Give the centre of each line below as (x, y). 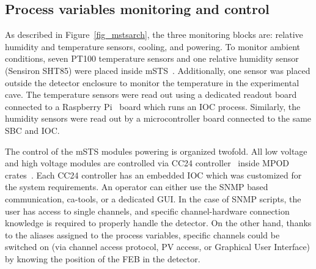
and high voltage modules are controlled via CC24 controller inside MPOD (147, 163)
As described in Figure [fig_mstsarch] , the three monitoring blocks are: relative (154, 35)
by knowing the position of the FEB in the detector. (103, 258)
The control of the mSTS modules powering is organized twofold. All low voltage (156, 151)
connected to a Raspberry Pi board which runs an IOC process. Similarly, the (153, 106)
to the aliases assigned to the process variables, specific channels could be (142, 234)
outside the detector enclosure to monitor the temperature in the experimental (152, 82)
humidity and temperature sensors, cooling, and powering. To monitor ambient (153, 46)
